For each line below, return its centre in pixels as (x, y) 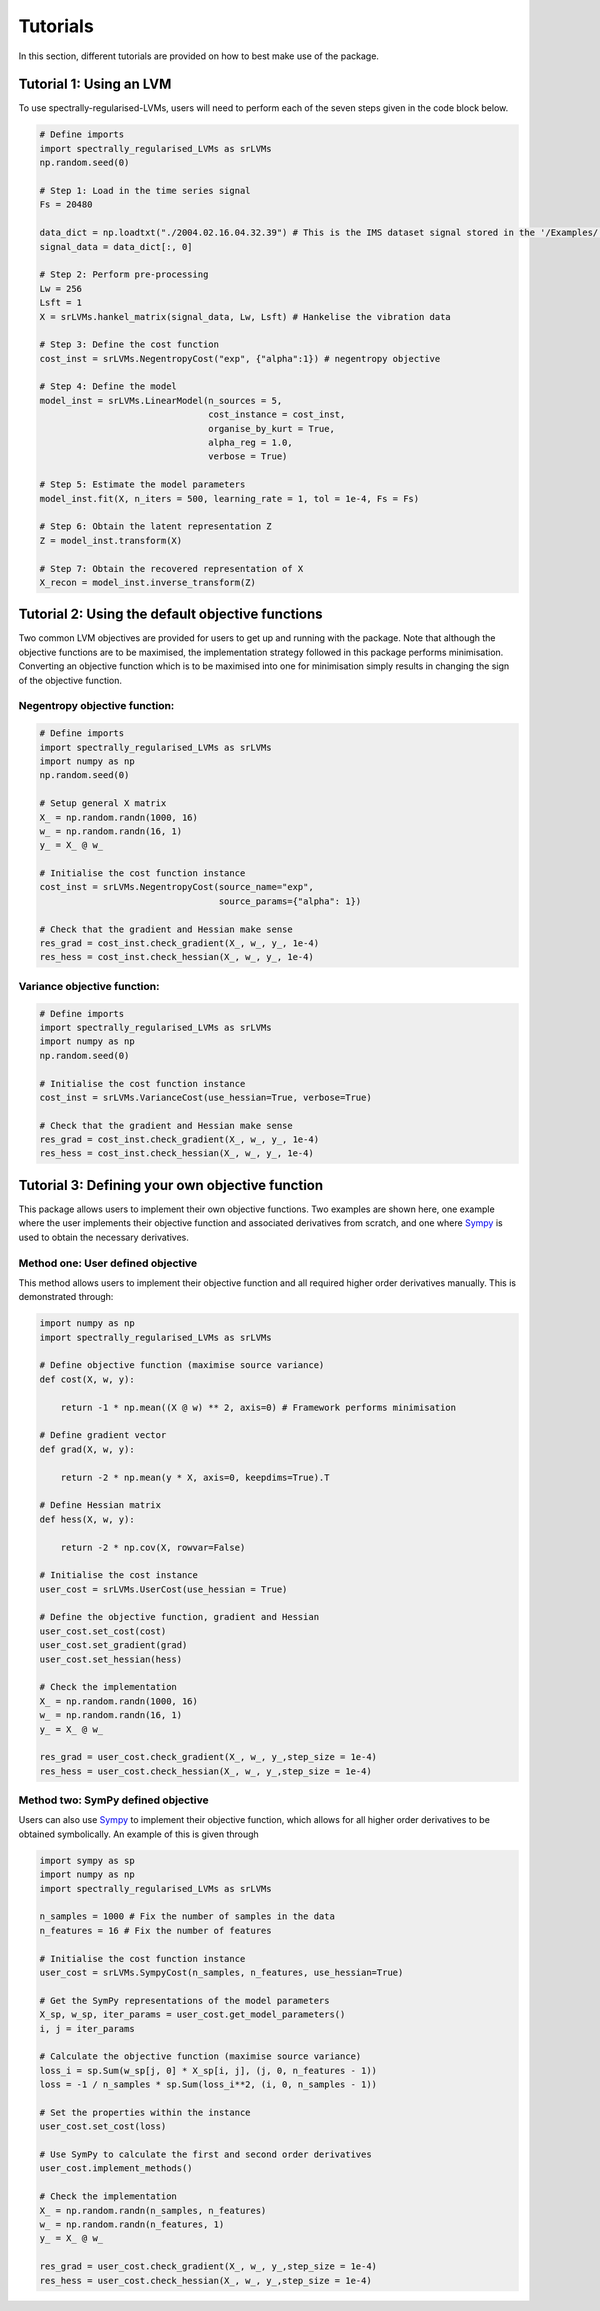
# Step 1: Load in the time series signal (145, 190)
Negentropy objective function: (96, 706)
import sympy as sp (87, 1860)
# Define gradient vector (103, 1435)
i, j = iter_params (87, 2028)
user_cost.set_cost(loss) (103, 2126)
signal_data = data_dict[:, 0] (116, 246)
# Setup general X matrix (103, 803)
